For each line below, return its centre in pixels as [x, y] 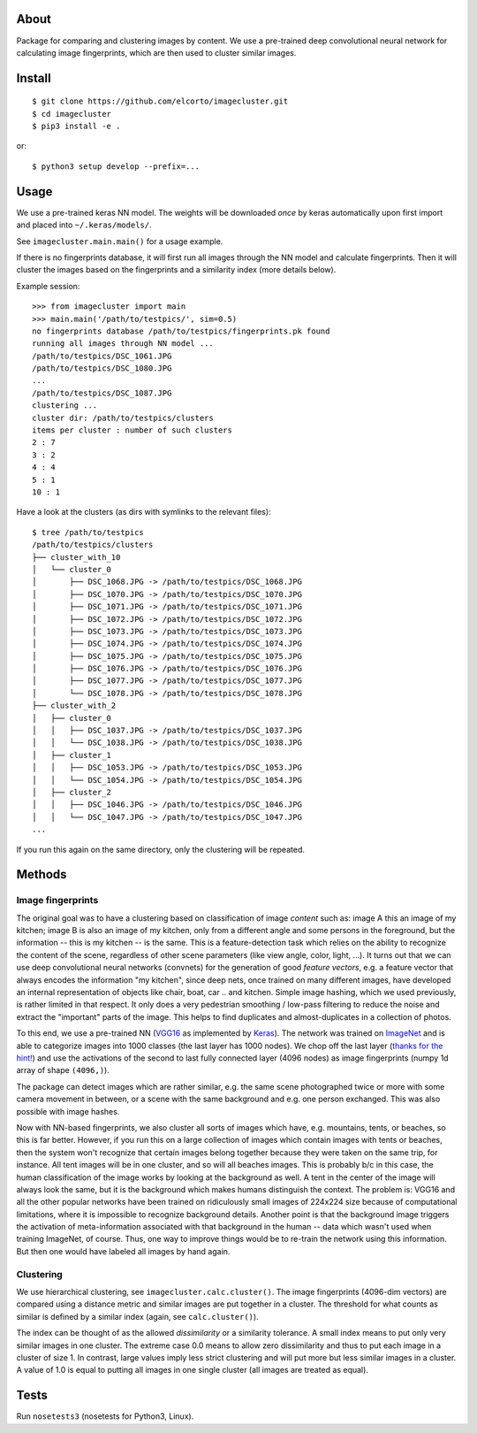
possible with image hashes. [68, 1111]
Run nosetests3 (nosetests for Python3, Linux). [105, 1416]
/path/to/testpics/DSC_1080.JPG [102, 368]
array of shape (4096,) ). [63, 1070]
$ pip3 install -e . [76, 126]
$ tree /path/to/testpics [88, 532]
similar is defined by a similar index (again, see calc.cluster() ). [138, 1316]
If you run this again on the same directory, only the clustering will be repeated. [160, 849]
